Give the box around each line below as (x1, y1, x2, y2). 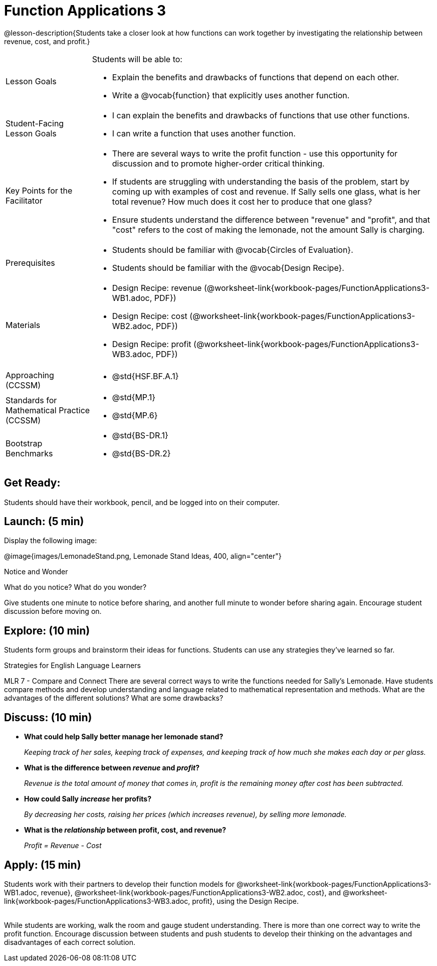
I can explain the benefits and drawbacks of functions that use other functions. (112, 110, 410, 120)
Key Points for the (6, 185, 73, 196)
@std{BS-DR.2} (112, 448, 171, 458)
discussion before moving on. (4, 607, 102, 616)
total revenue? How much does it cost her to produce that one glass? (112, 196, 372, 207)
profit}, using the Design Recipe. (192, 896, 299, 905)
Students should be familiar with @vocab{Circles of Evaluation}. (112, 244, 353, 255)
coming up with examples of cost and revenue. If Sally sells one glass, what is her (112, 186, 420, 197)
